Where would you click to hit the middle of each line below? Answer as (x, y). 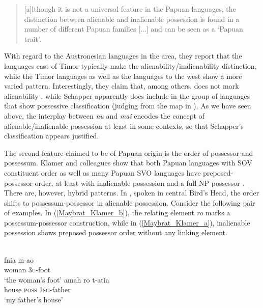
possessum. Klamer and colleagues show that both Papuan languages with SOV (128, 163)
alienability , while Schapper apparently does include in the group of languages (127, 95)
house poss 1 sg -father (37, 289)
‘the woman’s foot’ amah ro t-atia (57, 279)
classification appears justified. (52, 136)
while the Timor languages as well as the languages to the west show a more (123, 76)
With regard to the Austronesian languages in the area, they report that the (123, 56)
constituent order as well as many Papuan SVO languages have (103, 172)
